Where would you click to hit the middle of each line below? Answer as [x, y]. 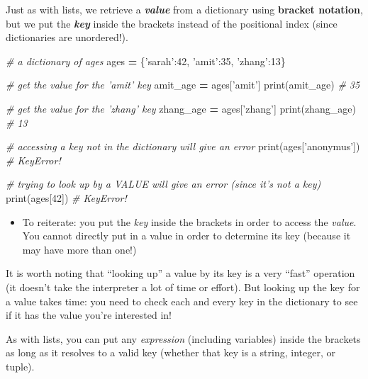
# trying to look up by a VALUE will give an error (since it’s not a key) [163, 184]
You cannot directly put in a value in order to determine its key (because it [186, 236]
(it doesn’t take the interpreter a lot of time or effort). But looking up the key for [183, 287]
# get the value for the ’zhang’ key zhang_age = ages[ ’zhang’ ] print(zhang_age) [181, 108]
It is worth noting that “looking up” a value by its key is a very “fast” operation [180, 273]
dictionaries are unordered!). [67, 37]
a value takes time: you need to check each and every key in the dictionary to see [182, 301]
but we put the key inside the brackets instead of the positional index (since [172, 23]
